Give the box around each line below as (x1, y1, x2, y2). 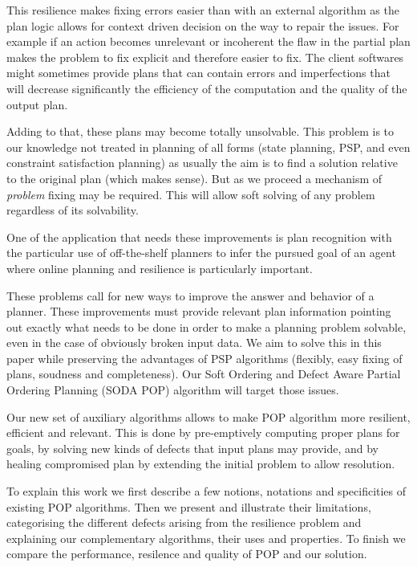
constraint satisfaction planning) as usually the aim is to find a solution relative (6, 154, 398, 171)
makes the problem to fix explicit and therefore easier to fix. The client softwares (6, 48, 404, 65)
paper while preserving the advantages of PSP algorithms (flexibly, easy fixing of (6, 349, 403, 366)
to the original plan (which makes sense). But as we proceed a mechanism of (6, 169, 383, 186)
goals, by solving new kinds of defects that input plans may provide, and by (6, 439, 379, 456)
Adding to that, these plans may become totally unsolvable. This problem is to (6, 123, 395, 140)
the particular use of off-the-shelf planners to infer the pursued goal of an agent (6, 244, 396, 261)
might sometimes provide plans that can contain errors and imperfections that (6, 64, 391, 81)
